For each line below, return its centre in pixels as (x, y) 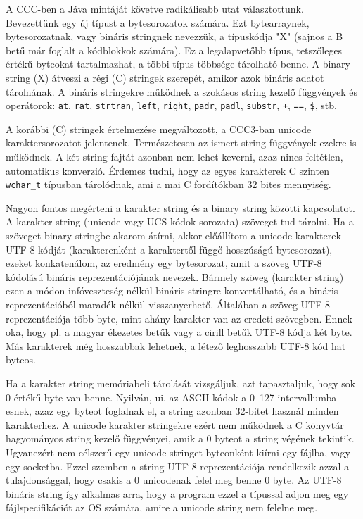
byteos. (21, 359)
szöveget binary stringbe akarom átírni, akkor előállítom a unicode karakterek (173, 236)
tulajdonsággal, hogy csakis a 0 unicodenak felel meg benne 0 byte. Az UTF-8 (174, 480)
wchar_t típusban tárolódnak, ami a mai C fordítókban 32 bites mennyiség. (168, 184)
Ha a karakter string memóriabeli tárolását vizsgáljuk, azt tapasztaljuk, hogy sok (181, 383)
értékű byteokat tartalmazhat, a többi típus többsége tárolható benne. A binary (178, 64)
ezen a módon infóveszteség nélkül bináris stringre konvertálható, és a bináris (172, 290)
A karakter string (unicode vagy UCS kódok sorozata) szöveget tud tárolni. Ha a (180, 221)
